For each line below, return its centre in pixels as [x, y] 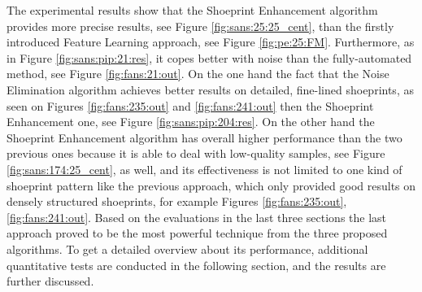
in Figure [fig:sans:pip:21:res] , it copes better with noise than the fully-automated [209, 57]
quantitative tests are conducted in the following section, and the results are [196, 265]
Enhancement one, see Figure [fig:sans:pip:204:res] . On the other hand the [191, 122]
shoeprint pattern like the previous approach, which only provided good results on [211, 185]
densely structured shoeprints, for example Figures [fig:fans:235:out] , [177, 201]
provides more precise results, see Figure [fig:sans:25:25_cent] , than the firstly [200, 26]
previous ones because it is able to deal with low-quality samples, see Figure [196, 153]
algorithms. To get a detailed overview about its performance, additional [187, 248]
